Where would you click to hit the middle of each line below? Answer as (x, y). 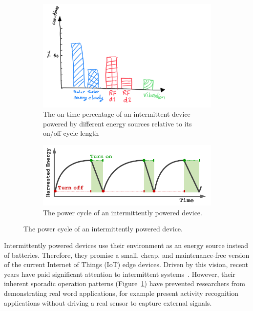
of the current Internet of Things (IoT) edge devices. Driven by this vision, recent (126, 264)
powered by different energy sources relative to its (117, 123)
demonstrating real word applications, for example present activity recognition (121, 293)
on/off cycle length (71, 133)
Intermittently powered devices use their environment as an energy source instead (126, 245)
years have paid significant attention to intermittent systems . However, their (120, 274)
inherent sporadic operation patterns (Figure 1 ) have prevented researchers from (125, 283)
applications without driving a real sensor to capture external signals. (108, 302)
